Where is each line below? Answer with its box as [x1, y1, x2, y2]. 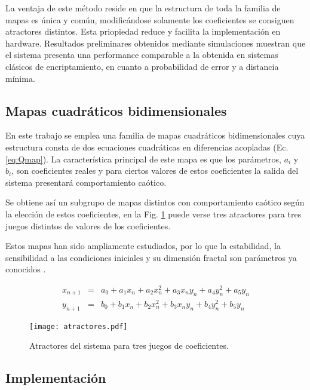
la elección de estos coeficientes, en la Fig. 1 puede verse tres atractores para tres [5, 207, 302, 220]
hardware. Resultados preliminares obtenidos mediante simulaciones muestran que [5, 36, 306, 49]
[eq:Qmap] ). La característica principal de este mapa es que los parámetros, [5, 152, 281, 165]
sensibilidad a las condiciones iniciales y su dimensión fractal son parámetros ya [5, 251, 297, 263]
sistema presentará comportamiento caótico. [5, 176, 167, 188]
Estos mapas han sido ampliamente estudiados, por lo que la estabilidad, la [5, 239, 281, 252]
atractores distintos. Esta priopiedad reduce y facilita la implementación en [5, 25, 281, 38]
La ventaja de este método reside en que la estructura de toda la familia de [5, 2, 281, 14]
